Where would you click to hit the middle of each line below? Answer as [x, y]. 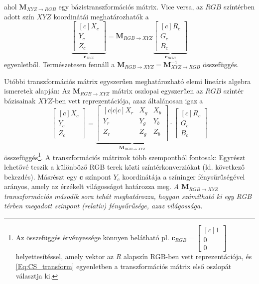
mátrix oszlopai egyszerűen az [157, 91]
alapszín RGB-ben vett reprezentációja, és [188, 256]
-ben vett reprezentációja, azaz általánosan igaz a [128, 100]
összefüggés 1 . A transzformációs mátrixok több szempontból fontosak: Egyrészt [125, 156]
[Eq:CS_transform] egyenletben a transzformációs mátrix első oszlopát [124, 266]
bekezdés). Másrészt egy [41, 176]
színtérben [239, 6]
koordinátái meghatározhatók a [101, 16]
